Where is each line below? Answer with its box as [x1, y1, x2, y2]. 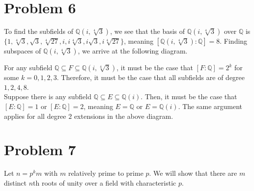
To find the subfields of [4, 26, 73, 36]
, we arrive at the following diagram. [78, 46, 188, 56]
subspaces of [4, 46, 41, 56]
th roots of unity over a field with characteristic [33, 177, 176, 188]
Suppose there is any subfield [4, 91, 92, 102]
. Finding [220, 36, 248, 46]
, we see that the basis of [110, 26, 185, 36]
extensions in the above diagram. [74, 110, 173, 121]
